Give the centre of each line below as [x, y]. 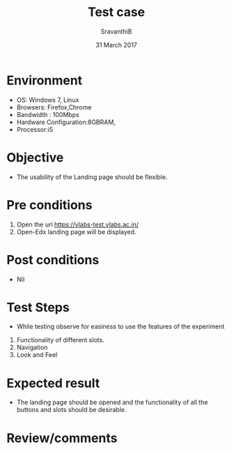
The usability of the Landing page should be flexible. [92, 177]
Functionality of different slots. [61, 340]
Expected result [53, 383]
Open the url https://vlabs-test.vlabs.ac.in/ [78, 224]
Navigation [32, 347]
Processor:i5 [35, 129]
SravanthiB [116, 31]
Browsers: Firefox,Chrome [54, 107]
